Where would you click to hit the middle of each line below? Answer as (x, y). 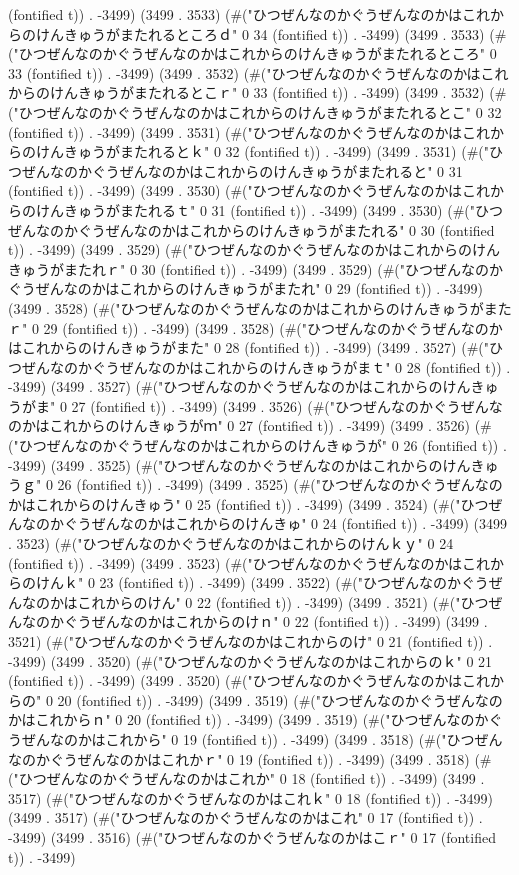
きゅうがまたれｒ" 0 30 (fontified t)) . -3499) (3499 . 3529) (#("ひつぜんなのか (256, 268)
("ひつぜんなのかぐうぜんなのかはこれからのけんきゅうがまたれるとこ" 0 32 (255, 111)
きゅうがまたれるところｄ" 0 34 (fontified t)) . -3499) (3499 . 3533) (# (285, 33)
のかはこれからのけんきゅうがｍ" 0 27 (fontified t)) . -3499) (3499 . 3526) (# (250, 425)
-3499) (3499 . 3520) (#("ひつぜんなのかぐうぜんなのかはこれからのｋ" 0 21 (250, 660)
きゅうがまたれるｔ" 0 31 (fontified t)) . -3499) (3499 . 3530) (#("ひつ (283, 209)
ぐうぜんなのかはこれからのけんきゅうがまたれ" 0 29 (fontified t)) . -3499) (245, 288)
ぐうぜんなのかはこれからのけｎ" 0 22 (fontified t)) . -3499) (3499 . (275, 621)
